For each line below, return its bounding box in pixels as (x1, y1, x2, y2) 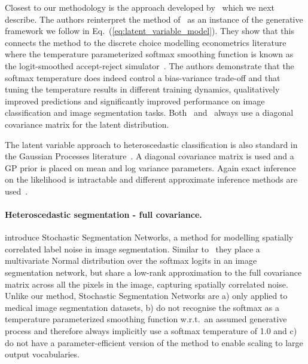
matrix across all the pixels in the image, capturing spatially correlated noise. (5, 277, 288, 290)
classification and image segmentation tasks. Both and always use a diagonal (5, 106, 294, 119)
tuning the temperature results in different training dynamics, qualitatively (5, 83, 280, 95)
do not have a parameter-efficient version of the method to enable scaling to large (5, 336, 303, 348)
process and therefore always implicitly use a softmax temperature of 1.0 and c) (5, 325, 297, 337)
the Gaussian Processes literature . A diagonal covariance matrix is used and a (5, 150, 294, 162)
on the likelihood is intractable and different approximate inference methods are (5, 173, 298, 186)
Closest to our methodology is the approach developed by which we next (5, 1, 275, 13)
